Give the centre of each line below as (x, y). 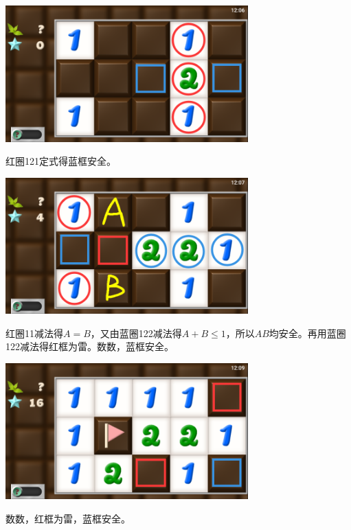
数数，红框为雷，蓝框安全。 (68, 518)
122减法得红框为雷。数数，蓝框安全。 (90, 346)
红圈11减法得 (34, 333)
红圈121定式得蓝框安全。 (61, 161)
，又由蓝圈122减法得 (136, 333)
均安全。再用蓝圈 (307, 333)
